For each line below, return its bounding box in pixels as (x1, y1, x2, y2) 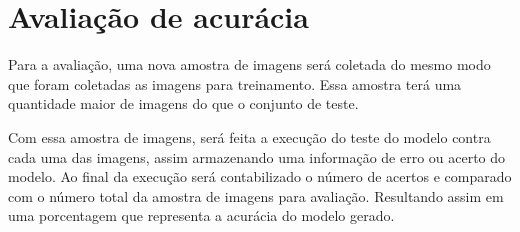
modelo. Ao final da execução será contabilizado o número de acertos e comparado (8, 166, 512, 187)
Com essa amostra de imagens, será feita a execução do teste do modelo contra (8, 126, 491, 147)
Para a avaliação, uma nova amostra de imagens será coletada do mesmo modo (8, 54, 491, 75)
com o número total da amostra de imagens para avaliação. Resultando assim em (8, 185, 504, 206)
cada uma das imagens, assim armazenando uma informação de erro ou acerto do (8, 146, 506, 167)
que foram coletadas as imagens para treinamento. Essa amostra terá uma (8, 73, 462, 94)
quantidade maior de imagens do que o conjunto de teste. (8, 93, 359, 114)
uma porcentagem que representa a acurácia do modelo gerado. (8, 205, 395, 226)
